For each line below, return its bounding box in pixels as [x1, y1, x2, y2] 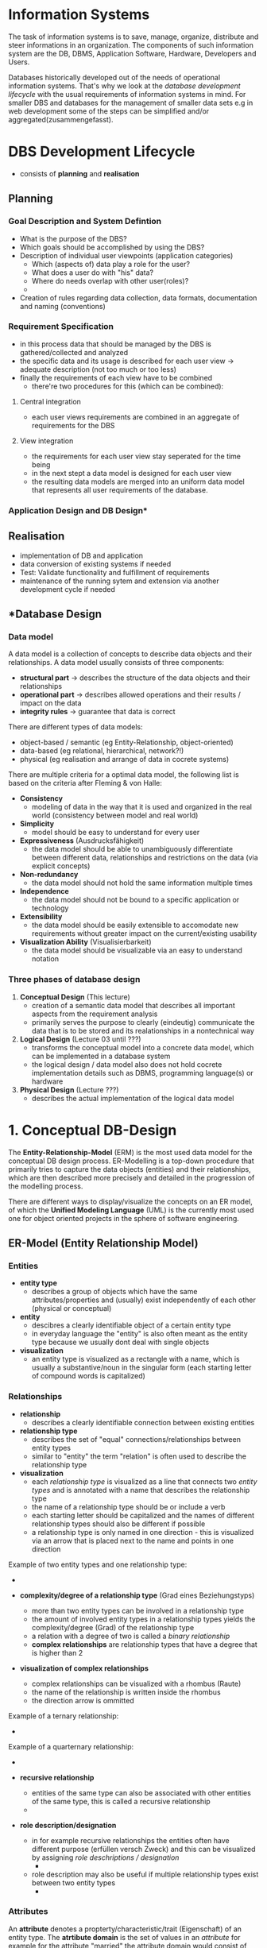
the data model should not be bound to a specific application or [31, 895, 240, 905]
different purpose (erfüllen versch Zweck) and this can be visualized [31, 1844, 256, 1853]
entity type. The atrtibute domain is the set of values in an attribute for [8, 1932, 241, 1942]
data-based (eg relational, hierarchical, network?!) [19, 746, 184, 756]
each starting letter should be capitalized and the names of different [31, 1510, 255, 1520]
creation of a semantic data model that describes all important [31, 1000, 236, 1010]
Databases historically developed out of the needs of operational [8, 72, 221, 82]
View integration [19, 435, 74, 446]
